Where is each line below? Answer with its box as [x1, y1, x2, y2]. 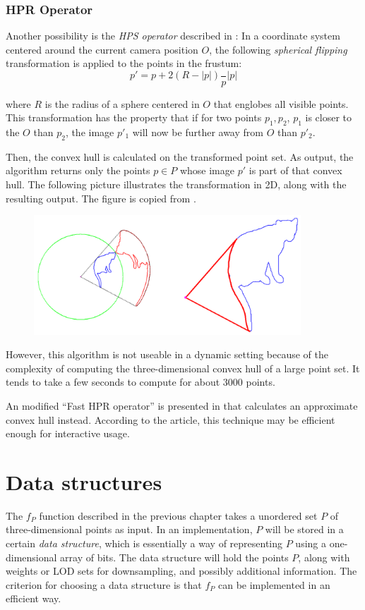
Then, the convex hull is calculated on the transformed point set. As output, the [6, 149, 354, 164]
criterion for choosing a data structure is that [6, 577, 202, 592]
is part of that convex [249, 163, 342, 178]
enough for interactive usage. [6, 426, 130, 441]
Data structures [6, 467, 162, 496]
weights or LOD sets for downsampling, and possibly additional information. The [6, 563, 357, 578]
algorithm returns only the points [6, 163, 150, 178]
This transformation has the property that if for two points [6, 110, 262, 125]
